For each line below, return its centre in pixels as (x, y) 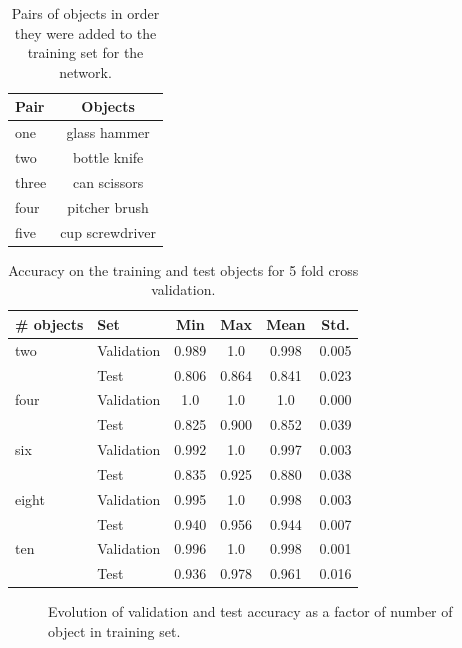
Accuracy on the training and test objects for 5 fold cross (183, 269)
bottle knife (108, 157)
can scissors (108, 181)
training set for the (85, 52)
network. (85, 71)
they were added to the (85, 32)
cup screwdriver (108, 231)
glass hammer (108, 132)
